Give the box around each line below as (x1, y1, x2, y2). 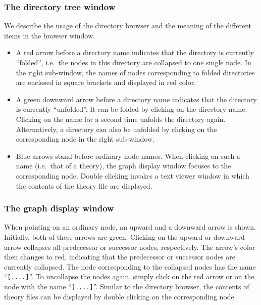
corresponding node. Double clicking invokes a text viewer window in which (16, 170, 249, 181)
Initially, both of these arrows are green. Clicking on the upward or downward (4, 231, 245, 242)
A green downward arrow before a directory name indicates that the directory (16, 94, 257, 104)
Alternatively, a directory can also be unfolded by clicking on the (16, 123, 217, 134)
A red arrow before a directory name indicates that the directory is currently (16, 47, 254, 58)
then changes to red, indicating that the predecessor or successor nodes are (4, 251, 236, 262)
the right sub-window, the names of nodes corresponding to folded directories (16, 67, 255, 77)
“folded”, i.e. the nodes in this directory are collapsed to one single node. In (16, 57, 251, 67)
